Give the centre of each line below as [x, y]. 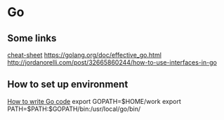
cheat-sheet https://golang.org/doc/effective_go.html [84, 55]
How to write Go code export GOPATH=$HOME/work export [94, 101]
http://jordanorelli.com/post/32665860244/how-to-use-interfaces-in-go [112, 62]
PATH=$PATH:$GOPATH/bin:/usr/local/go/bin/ [74, 109]
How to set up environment [68, 85]
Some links [32, 38]
